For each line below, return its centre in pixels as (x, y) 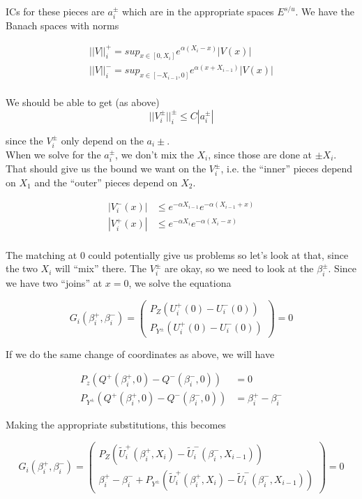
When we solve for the (53, 154)
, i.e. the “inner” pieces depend (287, 169)
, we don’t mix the (154, 154)
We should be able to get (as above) (83, 102)
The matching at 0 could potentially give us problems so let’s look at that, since (177, 254)
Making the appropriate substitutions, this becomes (116, 425)
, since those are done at (260, 154)
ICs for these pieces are (55, 11)
